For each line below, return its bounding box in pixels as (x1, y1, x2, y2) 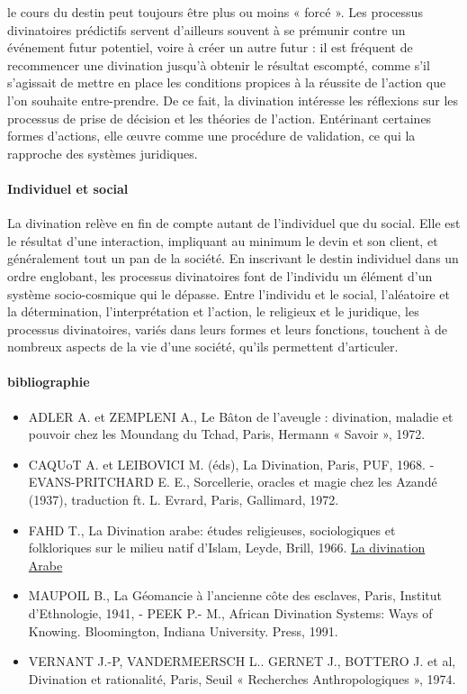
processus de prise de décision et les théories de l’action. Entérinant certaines (7, 108, 432, 127)
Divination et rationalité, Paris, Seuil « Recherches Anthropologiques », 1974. (28, 669, 456, 688)
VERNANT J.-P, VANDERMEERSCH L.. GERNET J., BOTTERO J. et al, (28, 652, 456, 671)
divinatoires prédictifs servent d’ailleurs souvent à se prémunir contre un (7, 20, 406, 39)
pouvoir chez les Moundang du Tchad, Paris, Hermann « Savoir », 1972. (28, 425, 426, 443)
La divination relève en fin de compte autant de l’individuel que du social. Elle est (7, 214, 461, 233)
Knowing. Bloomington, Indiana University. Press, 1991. (28, 621, 338, 640)
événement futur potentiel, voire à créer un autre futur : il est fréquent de (7, 38, 413, 57)
